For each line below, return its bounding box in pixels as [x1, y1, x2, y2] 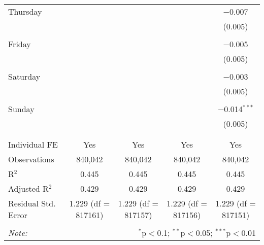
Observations [8, 153, 54, 165]
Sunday [8, 103, 35, 115]
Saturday [8, 71, 41, 82]
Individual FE [8, 138, 58, 150]
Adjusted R [8, 183, 49, 194]
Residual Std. [8, 197, 56, 209]
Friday [8, 38, 31, 50]
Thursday [8, 6, 42, 17]
